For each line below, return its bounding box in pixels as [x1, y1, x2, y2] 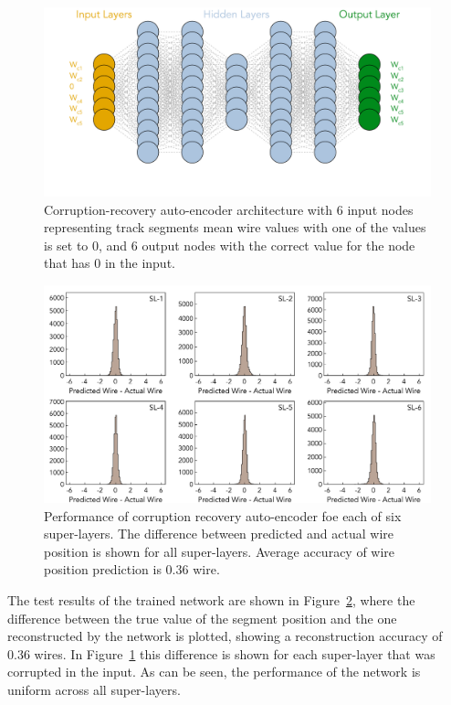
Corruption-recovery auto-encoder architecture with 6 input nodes [44, 199, 414, 219]
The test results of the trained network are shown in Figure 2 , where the [7, 591, 415, 610]
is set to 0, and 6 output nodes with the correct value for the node [44, 235, 415, 254]
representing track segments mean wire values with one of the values [44, 218, 426, 237]
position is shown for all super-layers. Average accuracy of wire [44, 541, 395, 561]
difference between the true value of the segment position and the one [7, 608, 397, 627]
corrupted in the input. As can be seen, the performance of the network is [7, 662, 421, 681]
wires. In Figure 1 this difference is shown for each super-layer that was [34, 644, 435, 663]
